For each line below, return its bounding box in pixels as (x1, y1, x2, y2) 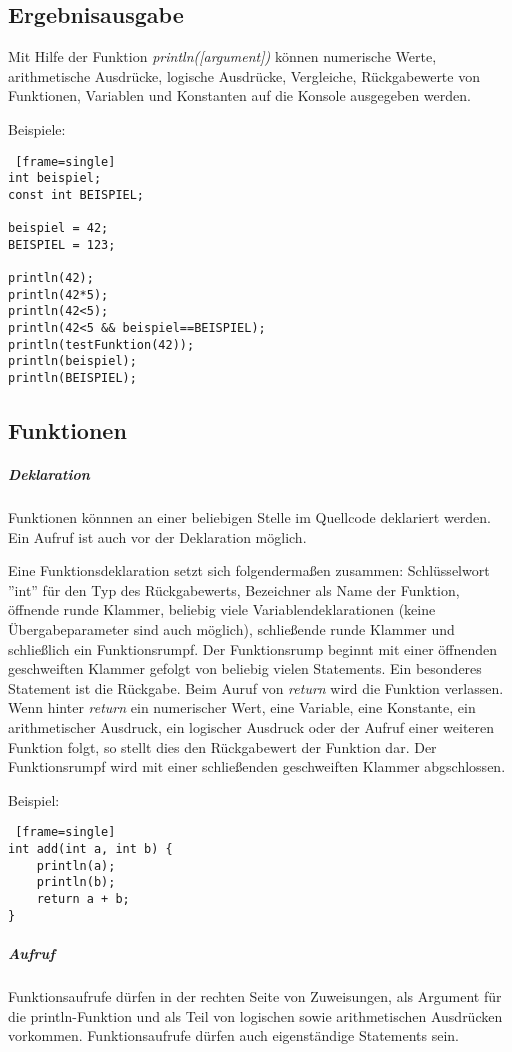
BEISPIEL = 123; (8, 237, 116, 252)
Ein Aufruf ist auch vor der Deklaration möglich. (8, 526, 307, 547)
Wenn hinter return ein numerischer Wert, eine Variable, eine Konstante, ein (8, 697, 476, 718)
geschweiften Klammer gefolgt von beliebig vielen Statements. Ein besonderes (8, 658, 482, 679)
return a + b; (36, 892, 130, 907)
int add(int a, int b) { (8, 842, 173, 857)
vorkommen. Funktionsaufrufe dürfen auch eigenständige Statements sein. (8, 1025, 459, 1046)
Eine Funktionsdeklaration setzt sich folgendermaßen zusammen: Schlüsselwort (8, 560, 490, 581)
